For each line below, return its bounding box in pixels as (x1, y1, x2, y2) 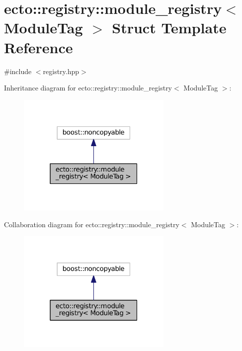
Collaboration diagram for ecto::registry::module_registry (4, 219, 179, 229)
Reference (4, 37, 73, 57)
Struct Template (112, 17, 227, 38)
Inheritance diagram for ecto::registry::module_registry (4, 83, 172, 93)
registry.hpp (43, 66, 80, 76)
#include (4, 66, 32, 76)
